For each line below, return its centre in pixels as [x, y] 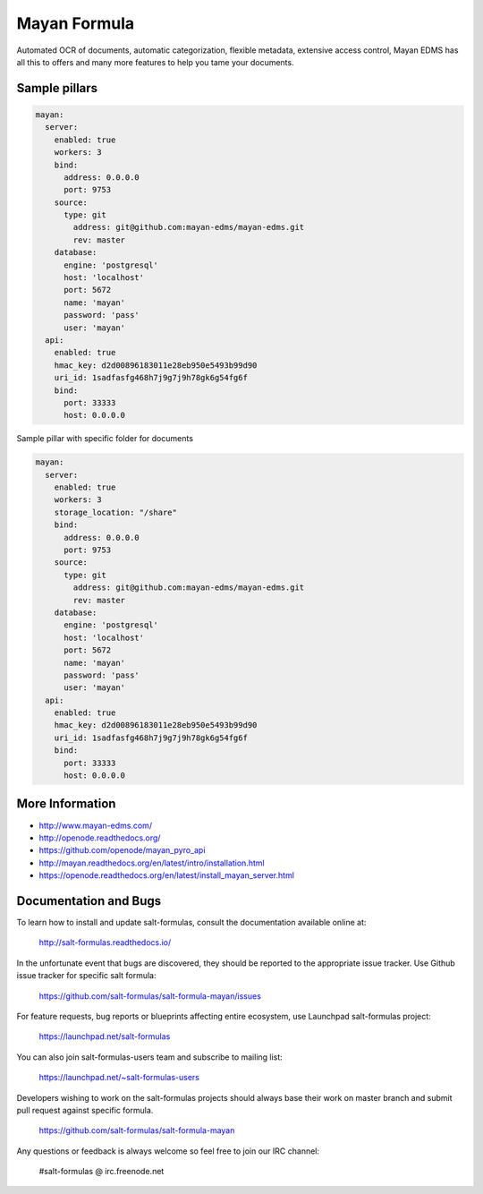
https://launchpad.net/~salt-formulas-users [119, 1078]
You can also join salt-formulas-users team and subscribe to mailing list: [150, 1057]
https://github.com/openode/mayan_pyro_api [122, 850]
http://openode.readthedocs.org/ [100, 838]
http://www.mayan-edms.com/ [95, 825]
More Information [66, 804]
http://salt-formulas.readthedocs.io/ [105, 942]
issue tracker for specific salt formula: [86, 976]
